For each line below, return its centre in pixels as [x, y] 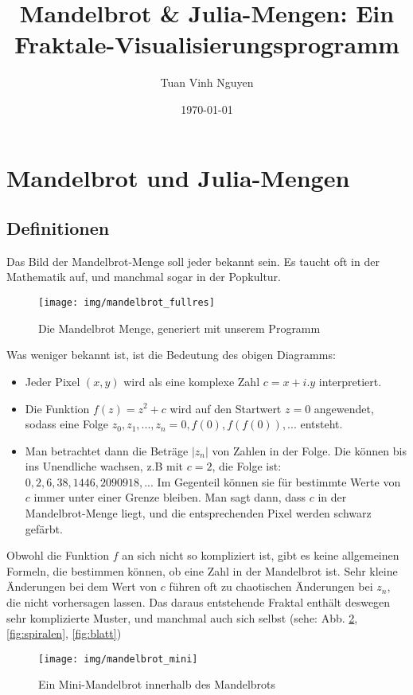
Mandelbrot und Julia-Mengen [178, 177]
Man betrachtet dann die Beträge [107, 450]
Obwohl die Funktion [58, 555]
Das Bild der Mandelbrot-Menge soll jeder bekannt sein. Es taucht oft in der [193, 261]
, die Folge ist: [247, 466]
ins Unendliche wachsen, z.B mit [104, 466]
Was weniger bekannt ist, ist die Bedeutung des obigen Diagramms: [171, 355]
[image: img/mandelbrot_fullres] [127, 303]
